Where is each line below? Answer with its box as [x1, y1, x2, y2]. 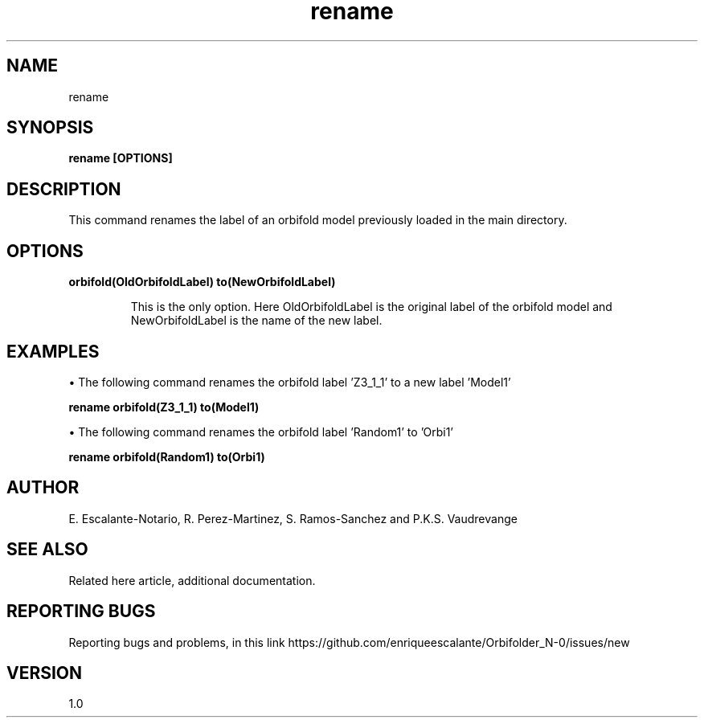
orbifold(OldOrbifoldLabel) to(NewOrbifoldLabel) [68, 275, 336, 289]
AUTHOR [6, 477, 80, 498]
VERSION [6, 662, 83, 683]
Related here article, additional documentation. [68, 573, 316, 587]
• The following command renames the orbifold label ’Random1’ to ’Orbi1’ [68, 424, 454, 439]
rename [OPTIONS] [68, 151, 173, 166]
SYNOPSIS [6, 117, 94, 138]
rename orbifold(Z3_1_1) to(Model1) [68, 399, 260, 414]
